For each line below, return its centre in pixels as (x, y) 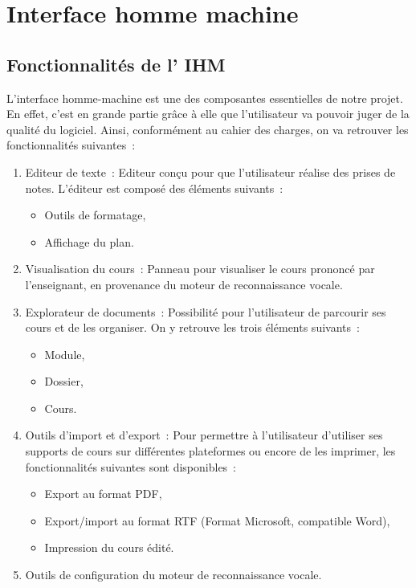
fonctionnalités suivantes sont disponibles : (131, 466)
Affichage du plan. (89, 241)
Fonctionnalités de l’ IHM (116, 64)
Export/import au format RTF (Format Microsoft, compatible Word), (217, 520)
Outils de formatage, (95, 215)
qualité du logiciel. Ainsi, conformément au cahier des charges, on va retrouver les (208, 129)
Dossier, (64, 381)
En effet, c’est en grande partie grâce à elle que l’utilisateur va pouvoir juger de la (208, 114)
